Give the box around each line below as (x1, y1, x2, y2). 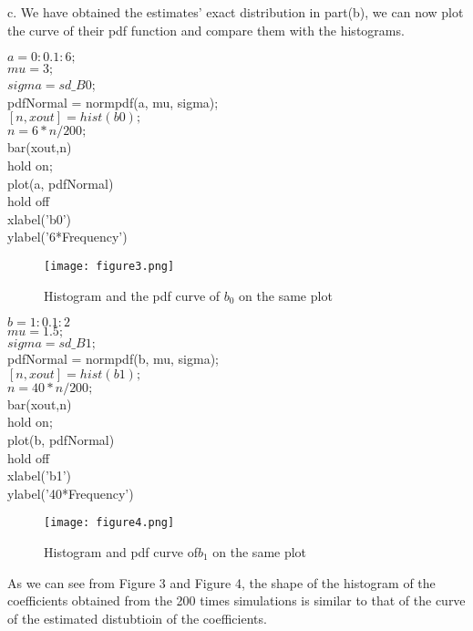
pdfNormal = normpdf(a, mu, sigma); (7, 92, 219, 111)
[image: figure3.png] (44, 259, 175, 273)
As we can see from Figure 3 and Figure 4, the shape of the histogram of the (7, 573, 436, 592)
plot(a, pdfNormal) (7, 173, 114, 192)
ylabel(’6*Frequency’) (7, 227, 128, 246)
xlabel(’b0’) (7, 209, 72, 228)
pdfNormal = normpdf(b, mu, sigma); (7, 349, 219, 368)
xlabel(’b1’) (7, 466, 72, 485)
